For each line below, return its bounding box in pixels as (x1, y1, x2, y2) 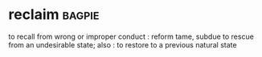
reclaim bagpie (8, 6, 100, 24)
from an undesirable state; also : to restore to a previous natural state (8, 40, 237, 49)
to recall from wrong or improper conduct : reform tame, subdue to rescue (8, 32, 255, 41)
